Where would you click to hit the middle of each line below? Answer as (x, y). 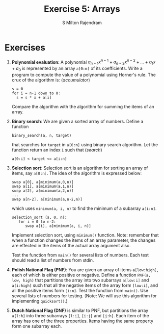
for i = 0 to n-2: (37, 222)
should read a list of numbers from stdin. (53, 260)
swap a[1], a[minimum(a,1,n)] (43, 186)
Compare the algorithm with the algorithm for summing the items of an (83, 106)
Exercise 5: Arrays (82, 9)
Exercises (25, 47)
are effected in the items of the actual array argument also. (71, 245)
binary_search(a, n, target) (41, 135)
